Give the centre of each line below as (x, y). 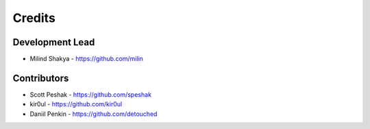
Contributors (41, 78)
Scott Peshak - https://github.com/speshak (91, 94)
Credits (34, 18)
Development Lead (54, 42)
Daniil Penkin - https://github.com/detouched (94, 114)
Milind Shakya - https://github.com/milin (87, 59)
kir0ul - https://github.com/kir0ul (76, 104)
